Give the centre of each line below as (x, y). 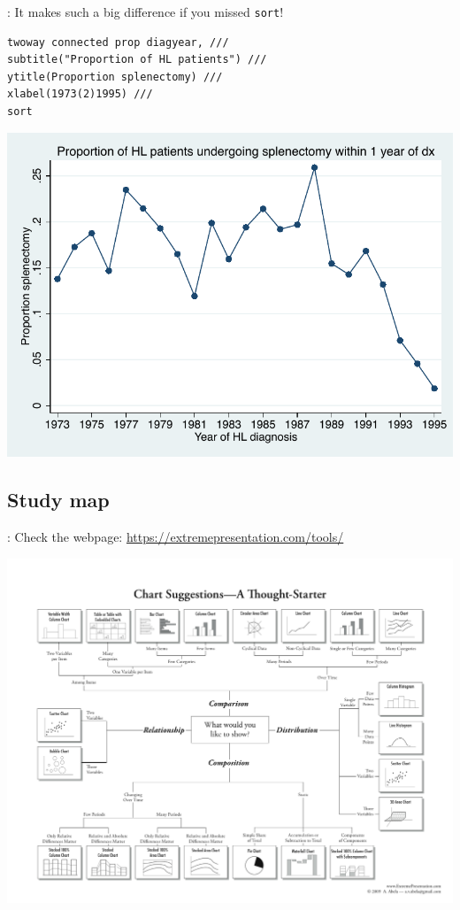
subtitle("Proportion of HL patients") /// (137, 60)
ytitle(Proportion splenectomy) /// (115, 77)
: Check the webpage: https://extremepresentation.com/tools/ (176, 536)
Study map (58, 500)
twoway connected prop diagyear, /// (118, 42)
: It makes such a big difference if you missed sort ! (146, 12)
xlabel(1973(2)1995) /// (80, 94)
